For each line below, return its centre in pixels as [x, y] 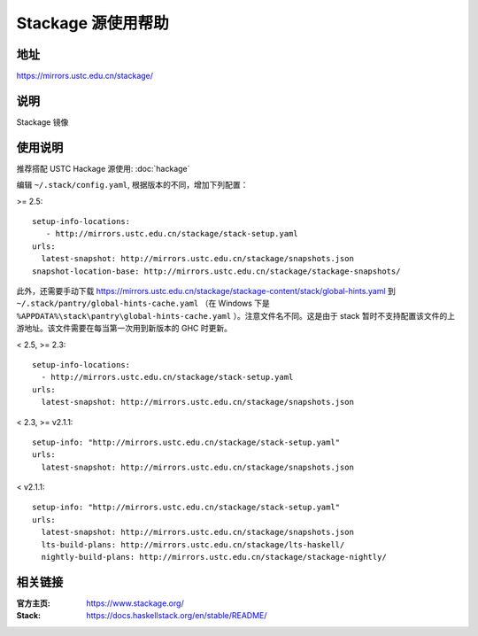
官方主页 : [33, 603]
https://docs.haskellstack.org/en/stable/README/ [177, 616]
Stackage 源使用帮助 [93, 23]
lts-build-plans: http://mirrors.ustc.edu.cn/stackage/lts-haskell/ [193, 544]
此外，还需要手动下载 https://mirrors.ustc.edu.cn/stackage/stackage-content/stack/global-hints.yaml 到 [206, 291]
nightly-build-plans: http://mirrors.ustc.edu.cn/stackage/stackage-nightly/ [214, 557]
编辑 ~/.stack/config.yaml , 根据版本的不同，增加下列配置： [132, 185]
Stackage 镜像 [42, 122]
